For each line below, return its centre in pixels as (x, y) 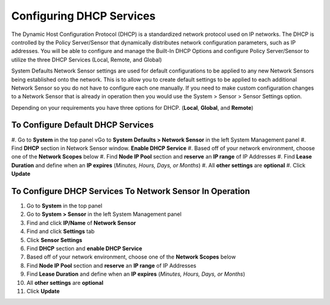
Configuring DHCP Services (83, 16)
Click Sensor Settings (54, 240)
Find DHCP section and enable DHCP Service (85, 248)
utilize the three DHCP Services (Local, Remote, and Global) (86, 59)
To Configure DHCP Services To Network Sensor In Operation (131, 191)
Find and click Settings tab (61, 231)
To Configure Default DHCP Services (82, 125)
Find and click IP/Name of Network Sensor (81, 223)
